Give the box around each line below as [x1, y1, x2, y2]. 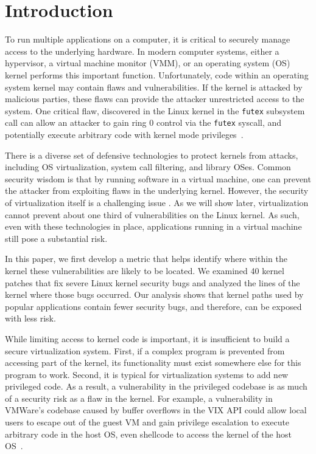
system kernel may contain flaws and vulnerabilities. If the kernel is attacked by [5, 80, 303, 93]
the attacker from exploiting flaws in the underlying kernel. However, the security [5, 184, 309, 197]
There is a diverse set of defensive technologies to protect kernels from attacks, [5, 148, 298, 161]
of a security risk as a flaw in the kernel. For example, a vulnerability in [5, 391, 273, 404]
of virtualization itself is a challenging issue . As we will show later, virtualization [5, 196, 309, 208]
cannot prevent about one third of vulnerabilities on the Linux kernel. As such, [5, 208, 300, 221]
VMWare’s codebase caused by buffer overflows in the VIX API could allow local [5, 404, 307, 416]
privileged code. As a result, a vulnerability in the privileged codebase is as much [5, 380, 307, 393]
